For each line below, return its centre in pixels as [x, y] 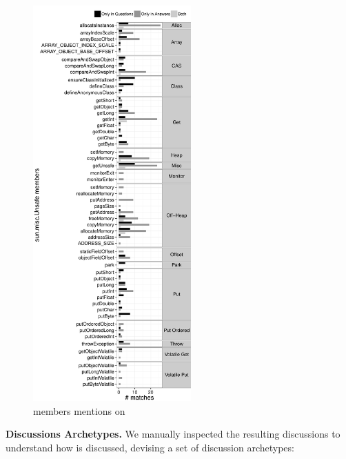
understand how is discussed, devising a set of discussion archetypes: [150, 447]
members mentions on [79, 410]
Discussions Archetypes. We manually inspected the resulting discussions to [173, 434]
